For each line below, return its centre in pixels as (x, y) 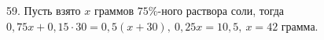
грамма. (300, 25)
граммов (114, 10)
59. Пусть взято (44, 10)
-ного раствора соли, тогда (221, 10)
